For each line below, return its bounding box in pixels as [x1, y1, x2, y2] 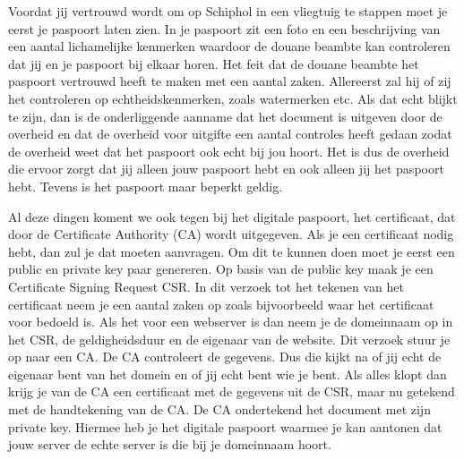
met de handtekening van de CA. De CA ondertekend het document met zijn [8, 400, 431, 419]
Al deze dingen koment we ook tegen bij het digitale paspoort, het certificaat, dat [8, 207, 456, 225]
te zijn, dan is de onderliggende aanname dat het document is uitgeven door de [8, 106, 443, 125]
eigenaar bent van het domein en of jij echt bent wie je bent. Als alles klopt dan [8, 364, 447, 383]
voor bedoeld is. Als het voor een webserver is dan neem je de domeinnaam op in [8, 312, 453, 331]
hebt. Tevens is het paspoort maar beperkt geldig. [8, 176, 283, 195]
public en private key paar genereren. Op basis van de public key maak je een [8, 259, 434, 278]
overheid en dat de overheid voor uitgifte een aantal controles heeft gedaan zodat [8, 124, 452, 143]
